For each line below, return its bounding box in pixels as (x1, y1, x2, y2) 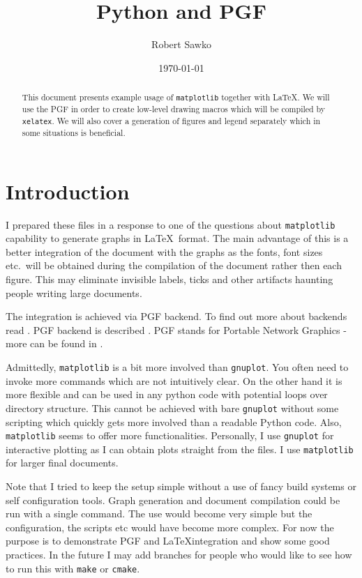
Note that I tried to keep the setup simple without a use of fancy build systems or (6, 479, 356, 494)
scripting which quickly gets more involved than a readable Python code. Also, (6, 414, 342, 429)
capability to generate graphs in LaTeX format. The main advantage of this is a (6, 231, 349, 245)
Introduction (6, 176, 130, 205)
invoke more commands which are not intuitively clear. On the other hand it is (6, 373, 342, 388)
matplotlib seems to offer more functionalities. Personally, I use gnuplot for (6, 428, 334, 443)
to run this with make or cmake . (6, 561, 140, 575)
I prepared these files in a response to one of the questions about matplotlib (6, 217, 335, 231)
